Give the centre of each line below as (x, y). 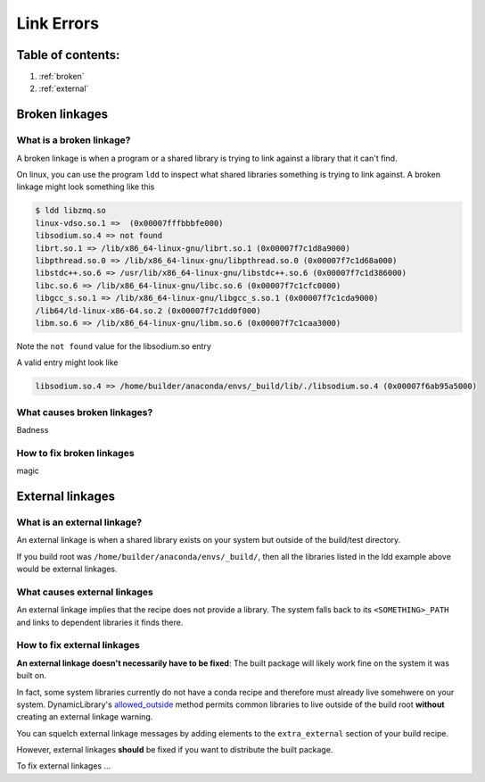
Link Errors (58, 23)
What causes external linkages (85, 592)
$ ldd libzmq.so (71, 211)
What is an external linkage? (79, 522)
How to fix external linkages (78, 645)
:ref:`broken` (62, 77)
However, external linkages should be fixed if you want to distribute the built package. (175, 750)
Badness (33, 429)
